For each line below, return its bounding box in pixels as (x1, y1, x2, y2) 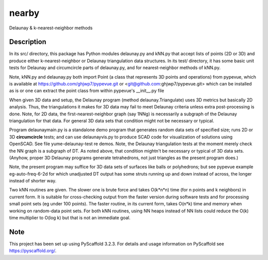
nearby (9, 7, 40, 18)
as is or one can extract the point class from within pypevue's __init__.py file (9, 87, 164, 94)
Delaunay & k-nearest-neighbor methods (9, 25, 93, 31)
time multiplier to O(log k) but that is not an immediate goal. (9, 215, 131, 221)
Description (9, 38, 47, 46)
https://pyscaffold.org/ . (9, 248, 57, 254)
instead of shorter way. (9, 178, 57, 184)
